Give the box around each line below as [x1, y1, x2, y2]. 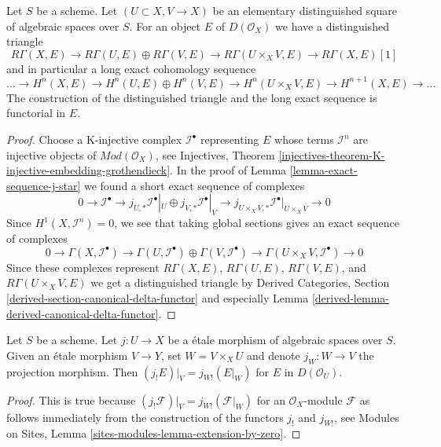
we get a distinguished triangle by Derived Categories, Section [90, 274, 390, 291]
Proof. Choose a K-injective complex [6, 131, 182, 148]
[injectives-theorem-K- [278, 146, 385, 163]
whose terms [274, 131, 334, 148]
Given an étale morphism [6, 346, 128, 363]
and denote [247, 346, 300, 363]
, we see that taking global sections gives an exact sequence [114, 214, 399, 231]
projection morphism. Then [6, 363, 138, 379]
